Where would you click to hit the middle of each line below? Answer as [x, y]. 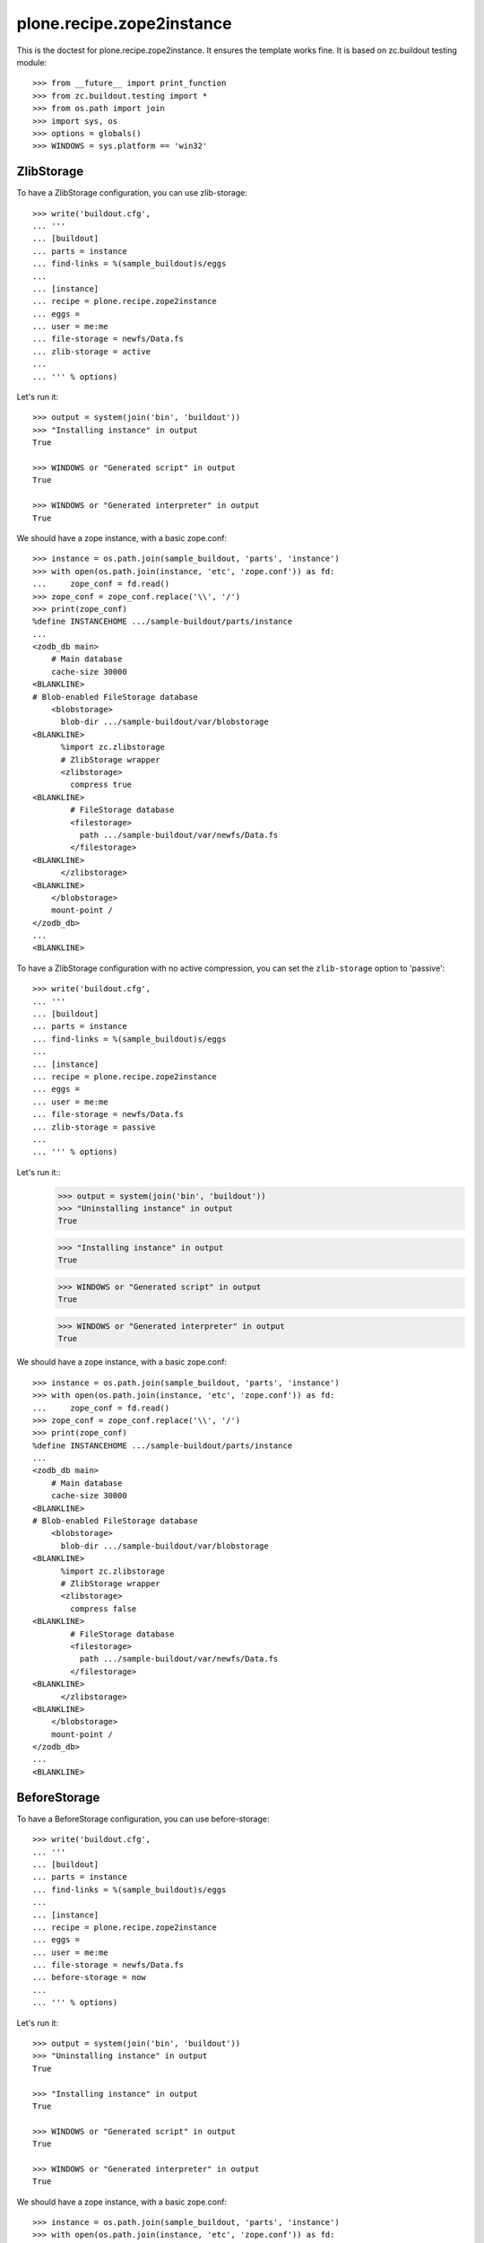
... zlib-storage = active [92, 351]
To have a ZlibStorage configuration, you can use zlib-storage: [132, 193]
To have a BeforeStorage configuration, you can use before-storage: [143, 1819]
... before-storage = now [90, 1977]
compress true [101, 785]
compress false [104, 1609]
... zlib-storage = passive [94, 1127]
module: [32, 62]
